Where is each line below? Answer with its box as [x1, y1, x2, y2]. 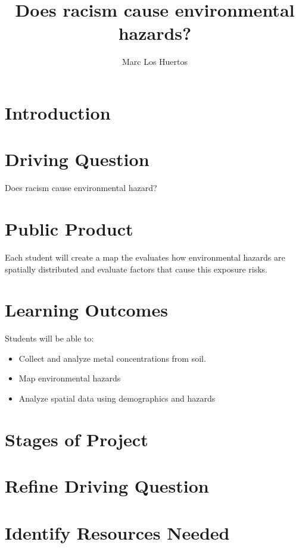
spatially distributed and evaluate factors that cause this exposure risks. [5, 262, 268, 275]
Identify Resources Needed [5, 520, 230, 544]
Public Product [5, 217, 133, 240]
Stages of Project [5, 427, 148, 451]
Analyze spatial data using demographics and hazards [18, 392, 216, 405]
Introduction [5, 100, 111, 124]
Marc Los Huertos [122, 55, 188, 68]
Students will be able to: [5, 332, 94, 345]
